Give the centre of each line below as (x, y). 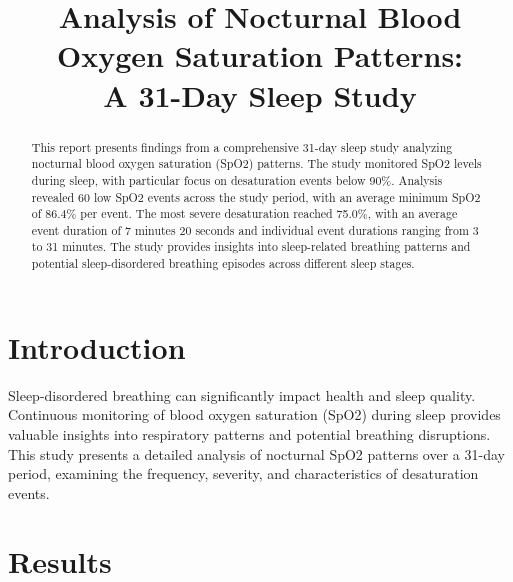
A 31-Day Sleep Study (260, 94)
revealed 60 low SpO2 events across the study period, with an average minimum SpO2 (256, 196)
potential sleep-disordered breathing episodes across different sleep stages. (223, 263)
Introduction (97, 346)
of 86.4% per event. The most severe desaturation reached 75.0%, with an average (244, 213)
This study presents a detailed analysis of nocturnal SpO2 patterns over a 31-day (256, 453)
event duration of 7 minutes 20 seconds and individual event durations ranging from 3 (255, 229)
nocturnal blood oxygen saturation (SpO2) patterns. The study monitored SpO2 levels (256, 163)
